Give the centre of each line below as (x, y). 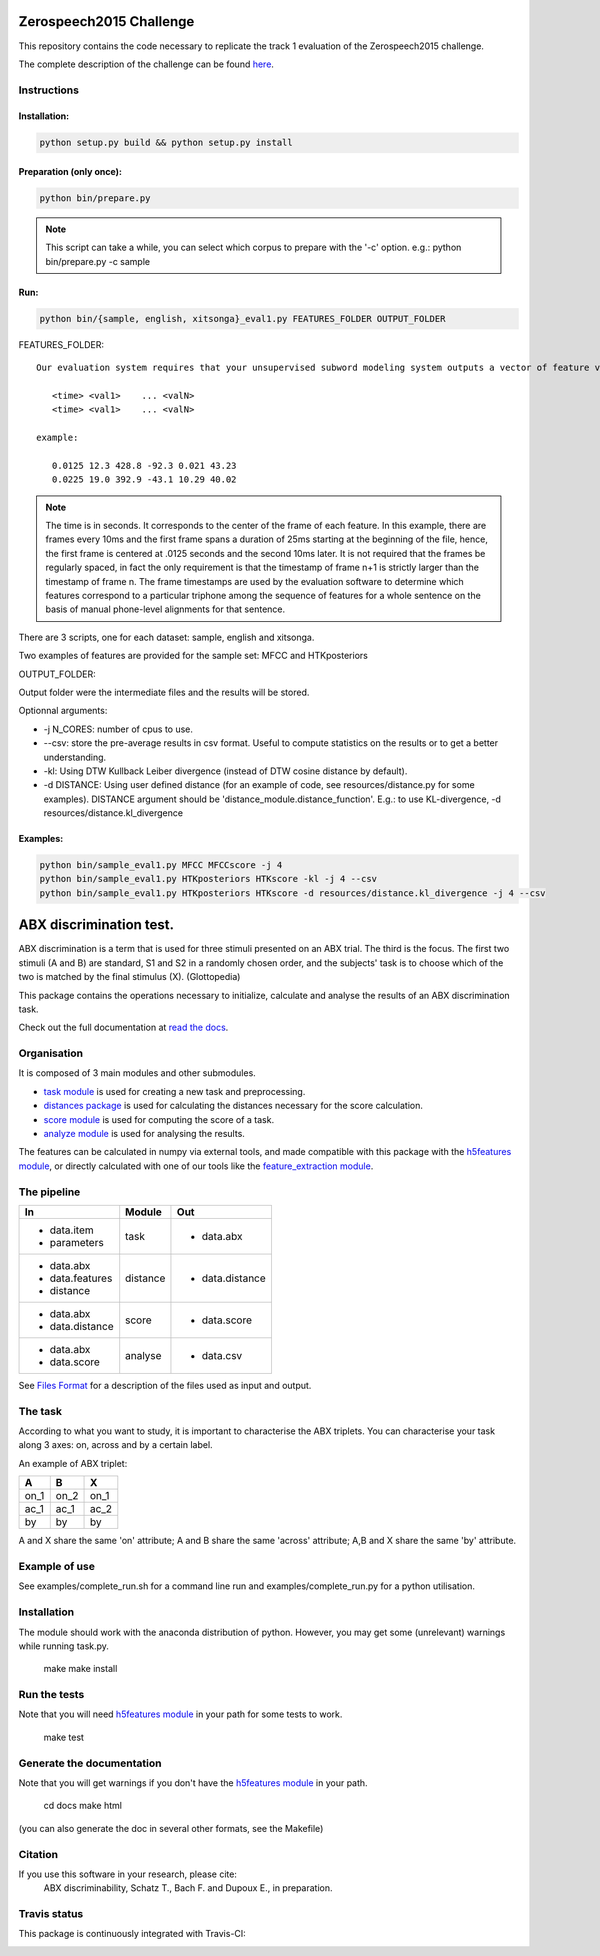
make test (64, 1737)
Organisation (51, 1053)
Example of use (56, 1567)
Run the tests (51, 1695)
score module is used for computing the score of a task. (159, 1119)
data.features (81, 1278)
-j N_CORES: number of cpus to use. (118, 729)
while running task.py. (64, 1646)
